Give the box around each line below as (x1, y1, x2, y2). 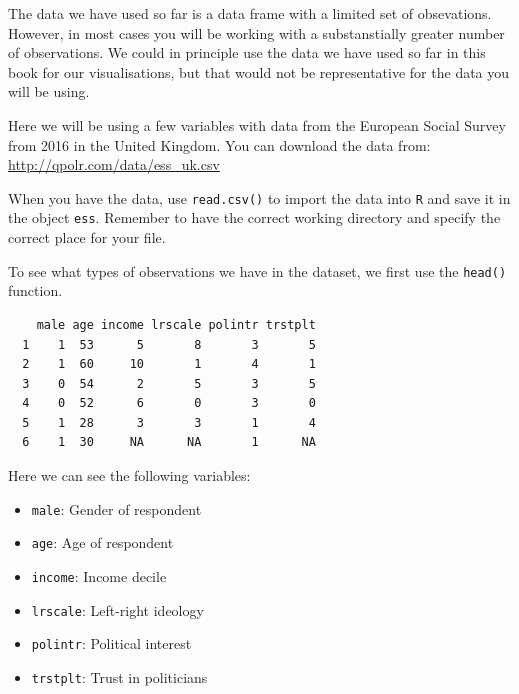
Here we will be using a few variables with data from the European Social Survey (8, 114, 506, 135)
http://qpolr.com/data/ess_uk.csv (8, 154, 220, 175)
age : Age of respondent (31, 532, 174, 553)
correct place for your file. (8, 227, 166, 248)
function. (8, 280, 63, 301)
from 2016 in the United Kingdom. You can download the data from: (8, 134, 431, 155)
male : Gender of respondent (31, 498, 202, 519)
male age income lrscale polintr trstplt (36, 317, 316, 332)
